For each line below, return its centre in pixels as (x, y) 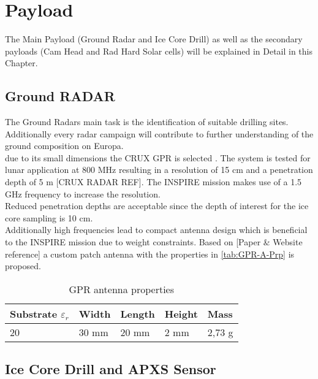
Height (181, 313)
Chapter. (21, 63)
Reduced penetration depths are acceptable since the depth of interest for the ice (157, 206)
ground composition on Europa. (64, 146)
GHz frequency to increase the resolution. (83, 193)
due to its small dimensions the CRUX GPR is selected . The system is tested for (158, 157)
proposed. (23, 266)
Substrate (34, 313)
